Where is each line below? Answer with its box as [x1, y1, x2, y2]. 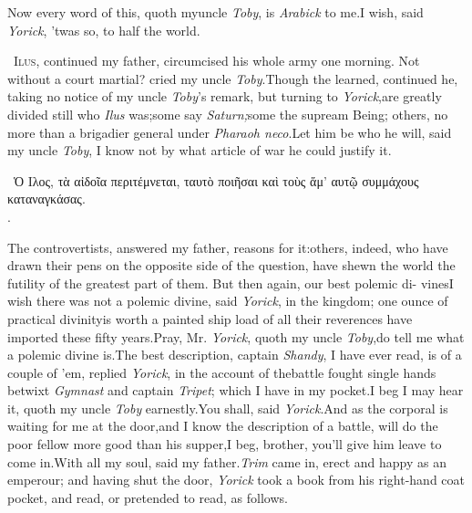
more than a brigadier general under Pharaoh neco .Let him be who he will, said [7, 122, 452, 141]
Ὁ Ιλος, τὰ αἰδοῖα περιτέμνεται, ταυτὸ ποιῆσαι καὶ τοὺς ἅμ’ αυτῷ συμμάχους [13, 171, 419, 190]
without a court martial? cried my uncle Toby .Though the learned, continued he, [7, 68, 458, 88]
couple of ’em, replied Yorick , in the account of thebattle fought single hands [7, 362, 436, 382]
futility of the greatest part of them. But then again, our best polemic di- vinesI [7, 273, 454, 292]
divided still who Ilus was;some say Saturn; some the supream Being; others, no [7, 104, 448, 123]
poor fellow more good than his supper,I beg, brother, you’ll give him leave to [7, 434, 442, 454]
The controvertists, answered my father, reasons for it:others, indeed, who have [7, 237, 448, 256]
